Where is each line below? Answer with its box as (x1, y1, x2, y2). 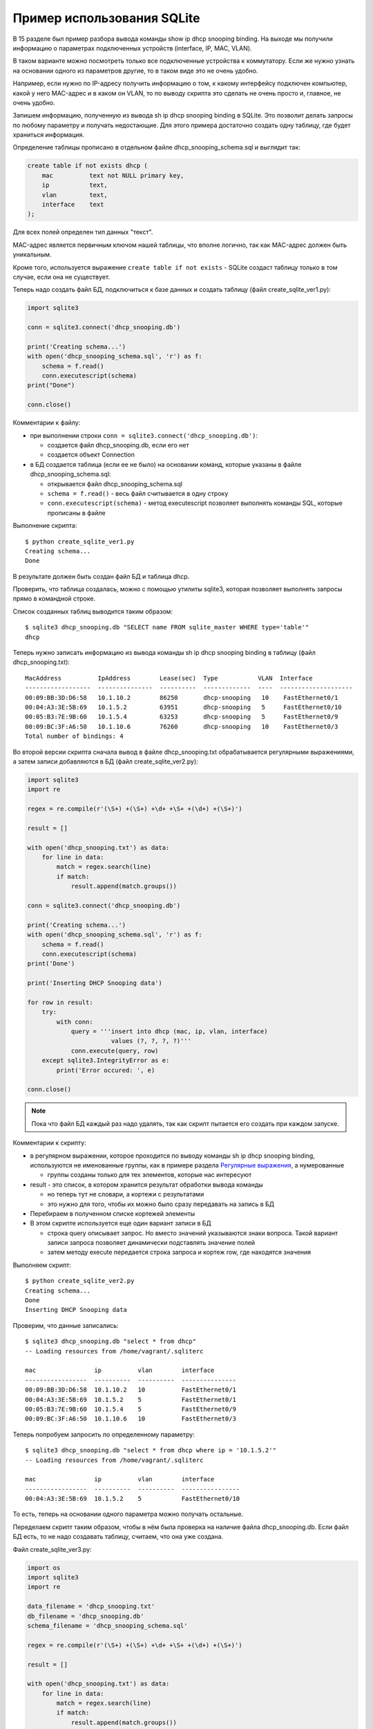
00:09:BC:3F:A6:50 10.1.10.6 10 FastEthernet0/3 (25, 1415, 236, 1423)
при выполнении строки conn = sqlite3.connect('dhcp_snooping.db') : (30, 431, 258, 439)
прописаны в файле (47, 508, 106, 517)
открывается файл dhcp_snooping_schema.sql (47, 479, 183, 488)
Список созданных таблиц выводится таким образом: (12, 607, 173, 616)
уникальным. (12, 250, 52, 259)
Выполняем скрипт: (12, 1261, 72, 1269)
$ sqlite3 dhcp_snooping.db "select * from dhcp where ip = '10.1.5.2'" (25, 1446, 276, 1454)
